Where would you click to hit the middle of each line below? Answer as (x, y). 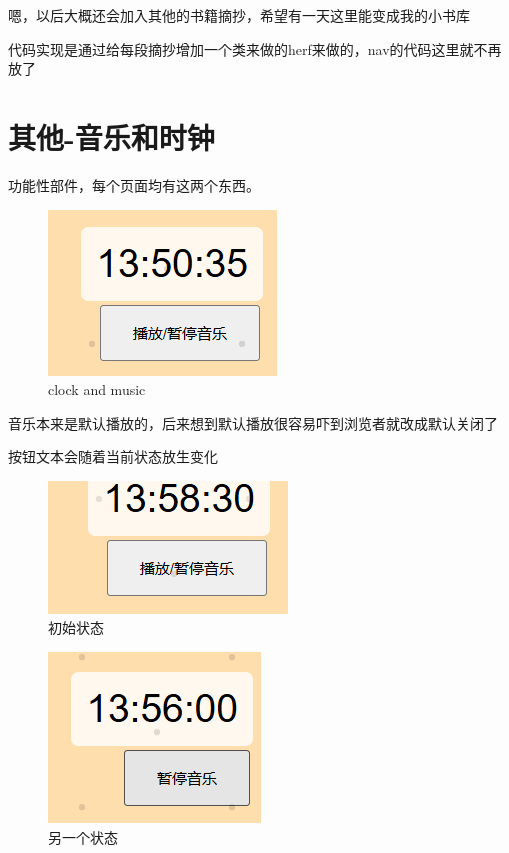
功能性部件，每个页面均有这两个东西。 (134, 184)
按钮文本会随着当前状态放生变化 (113, 456)
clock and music (97, 389)
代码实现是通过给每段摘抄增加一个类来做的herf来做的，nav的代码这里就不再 (255, 48)
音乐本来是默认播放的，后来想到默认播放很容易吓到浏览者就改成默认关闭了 (253, 422)
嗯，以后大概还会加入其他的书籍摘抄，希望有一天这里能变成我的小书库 (239, 15)
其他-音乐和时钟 (111, 136)
